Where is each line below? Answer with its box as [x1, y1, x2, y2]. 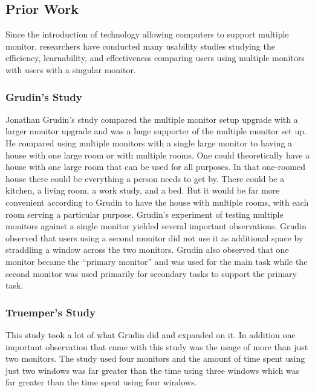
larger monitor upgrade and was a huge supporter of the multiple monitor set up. [5, 125, 307, 137]
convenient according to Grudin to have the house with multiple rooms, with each [5, 195, 309, 208]
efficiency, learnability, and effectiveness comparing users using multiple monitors [5, 51, 305, 64]
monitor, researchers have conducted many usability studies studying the [5, 39, 275, 52]
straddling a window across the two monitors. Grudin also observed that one [5, 243, 289, 256]
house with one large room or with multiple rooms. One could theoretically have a [5, 148, 310, 161]
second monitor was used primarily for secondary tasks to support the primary [5, 267, 297, 279]
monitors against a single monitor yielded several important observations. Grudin [5, 220, 307, 232]
